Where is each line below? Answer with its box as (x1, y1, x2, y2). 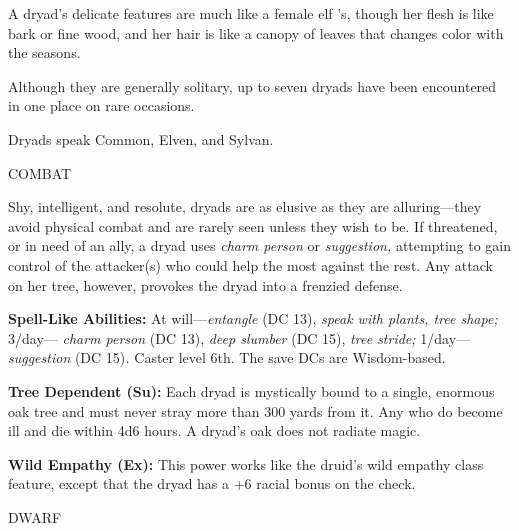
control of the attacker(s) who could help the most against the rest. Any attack (8, 254, 493, 275)
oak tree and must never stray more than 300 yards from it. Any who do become (8, 400, 503, 421)
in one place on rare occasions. (8, 95, 195, 116)
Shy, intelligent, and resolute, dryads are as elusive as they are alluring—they (8, 196, 482, 217)
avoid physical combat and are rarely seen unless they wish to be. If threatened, (8, 215, 498, 236)
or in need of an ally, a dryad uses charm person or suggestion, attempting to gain (8, 235, 512, 256)
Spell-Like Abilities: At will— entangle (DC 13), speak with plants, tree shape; (8, 308, 498, 329)
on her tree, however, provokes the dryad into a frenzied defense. (8, 274, 403, 295)
